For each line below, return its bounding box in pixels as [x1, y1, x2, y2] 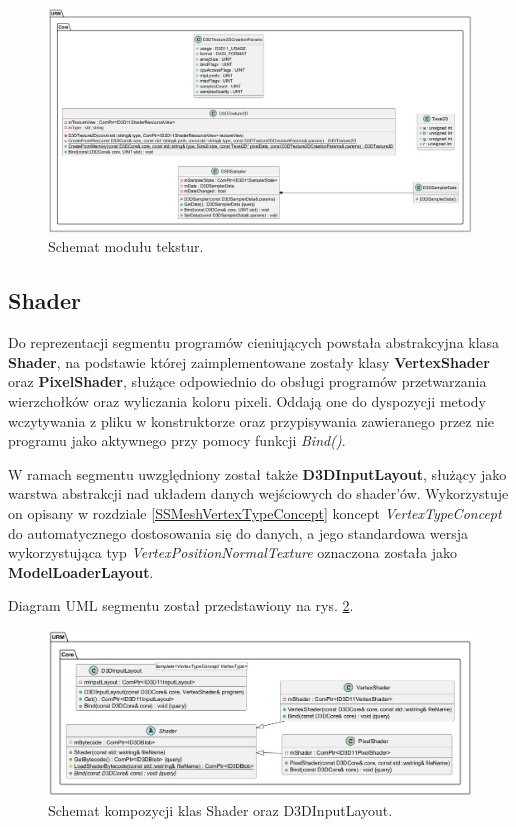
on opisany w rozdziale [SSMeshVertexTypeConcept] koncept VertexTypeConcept [8, 502, 502, 523]
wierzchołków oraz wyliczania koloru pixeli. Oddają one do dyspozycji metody [8, 391, 486, 411]
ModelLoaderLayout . [8, 561, 154, 582]
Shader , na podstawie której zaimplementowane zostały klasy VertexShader [8, 351, 490, 372]
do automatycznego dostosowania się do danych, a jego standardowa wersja [8, 522, 469, 543]
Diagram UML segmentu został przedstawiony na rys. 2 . [8, 595, 354, 616]
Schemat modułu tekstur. [48, 236, 204, 257]
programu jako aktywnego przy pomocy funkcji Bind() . [8, 430, 346, 451]
